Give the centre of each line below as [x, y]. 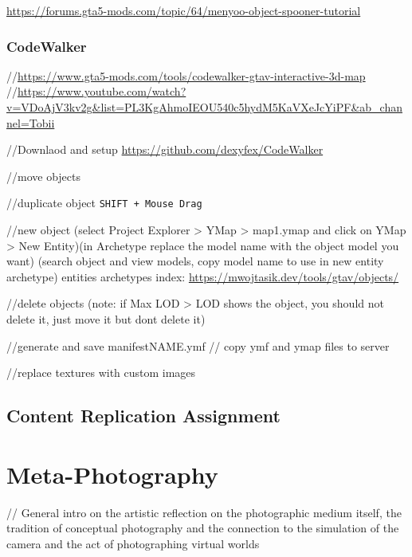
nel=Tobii [31, 122]
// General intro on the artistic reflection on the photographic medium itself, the [204, 512]
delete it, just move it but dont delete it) [106, 319]
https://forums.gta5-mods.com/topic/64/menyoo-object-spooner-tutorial [184, 10]
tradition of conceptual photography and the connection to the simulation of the [203, 528]
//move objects [44, 176]
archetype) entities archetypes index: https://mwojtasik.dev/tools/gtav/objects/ [203, 276]
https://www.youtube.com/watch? [102, 91]
